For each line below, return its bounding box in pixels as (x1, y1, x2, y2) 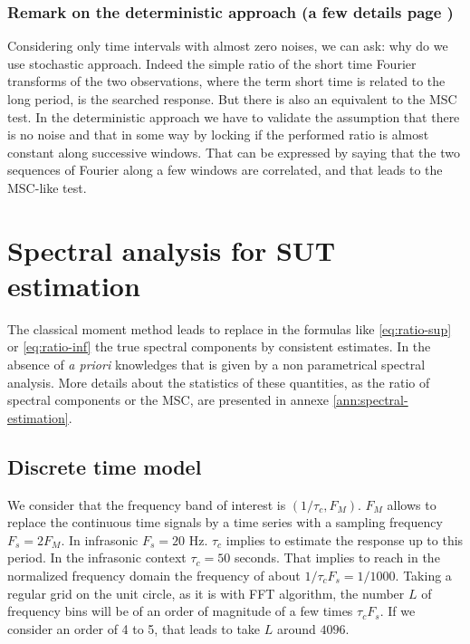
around (276, 619, 316, 638)
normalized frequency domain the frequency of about (7, 566, 301, 585)
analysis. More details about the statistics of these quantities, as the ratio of (7, 372, 430, 391)
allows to (387, 495, 436, 514)
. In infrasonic (61, 530, 139, 549)
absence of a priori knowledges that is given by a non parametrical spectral (7, 355, 426, 374)
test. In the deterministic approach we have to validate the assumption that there (7, 107, 460, 126)
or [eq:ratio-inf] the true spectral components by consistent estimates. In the (7, 337, 431, 356)
